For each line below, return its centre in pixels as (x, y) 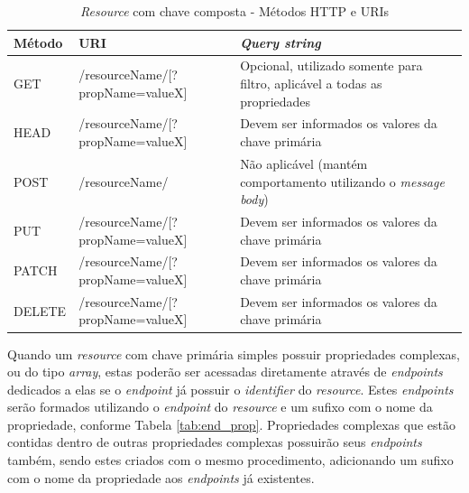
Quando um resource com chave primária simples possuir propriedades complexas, (234, 353)
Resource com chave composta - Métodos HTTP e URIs (234, 11)
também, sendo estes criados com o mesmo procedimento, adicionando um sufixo (230, 460)
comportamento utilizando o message (342, 181)
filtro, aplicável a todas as (311, 84)
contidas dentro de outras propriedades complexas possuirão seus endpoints (215, 442)
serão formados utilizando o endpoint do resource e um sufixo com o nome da (220, 407)
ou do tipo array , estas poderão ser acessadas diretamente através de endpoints (225, 372)
